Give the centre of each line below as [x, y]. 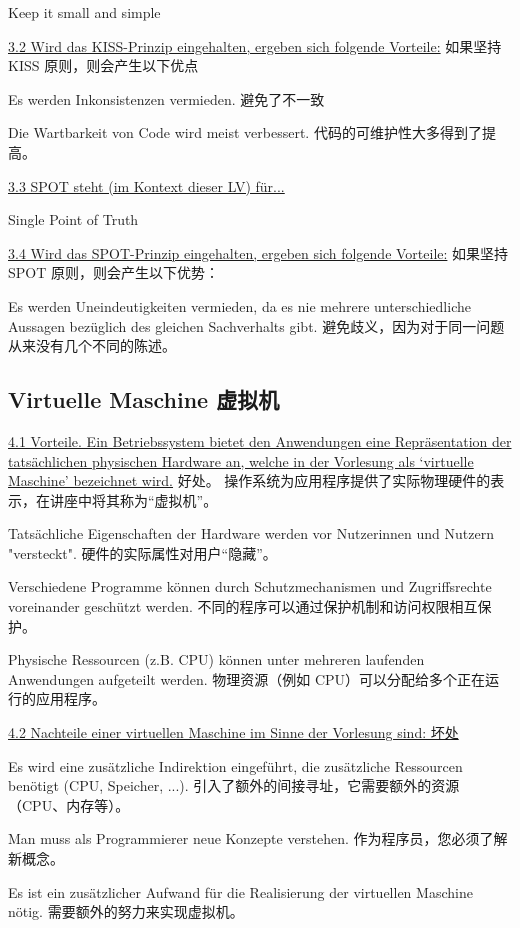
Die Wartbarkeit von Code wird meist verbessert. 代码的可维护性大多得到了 [245, 132]
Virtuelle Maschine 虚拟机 [144, 399]
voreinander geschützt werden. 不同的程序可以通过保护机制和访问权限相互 [243, 606]
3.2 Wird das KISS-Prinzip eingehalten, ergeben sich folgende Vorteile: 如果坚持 [255, 45]
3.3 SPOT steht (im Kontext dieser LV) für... [146, 185]
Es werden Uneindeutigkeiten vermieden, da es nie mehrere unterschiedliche [239, 305]
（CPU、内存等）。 [69, 804]
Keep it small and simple [84, 12]
